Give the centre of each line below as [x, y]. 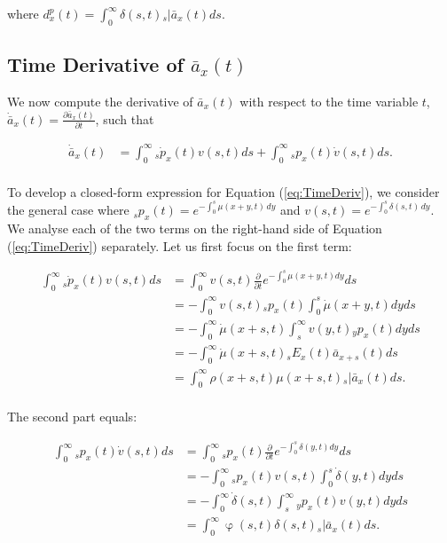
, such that [125, 118]
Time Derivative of [95, 64]
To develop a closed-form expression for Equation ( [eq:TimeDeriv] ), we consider [223, 191]
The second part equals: [72, 417]
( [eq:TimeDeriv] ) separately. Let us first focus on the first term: [180, 245]
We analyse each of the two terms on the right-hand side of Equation [195, 228]
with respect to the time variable [329, 101]
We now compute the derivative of [100, 101]
